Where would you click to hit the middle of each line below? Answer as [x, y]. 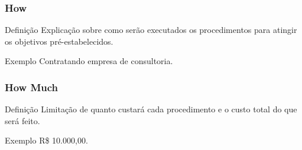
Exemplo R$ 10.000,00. [46, 140]
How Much [32, 87]
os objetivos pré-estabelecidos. [59, 41]
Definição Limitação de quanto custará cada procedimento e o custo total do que [151, 109]
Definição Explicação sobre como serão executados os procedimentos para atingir [151, 30]
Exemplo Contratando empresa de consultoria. [89, 61]
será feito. [22, 120]
